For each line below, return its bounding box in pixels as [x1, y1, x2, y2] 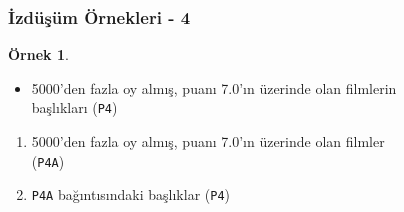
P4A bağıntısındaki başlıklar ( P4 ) [31, 184, 231, 205]
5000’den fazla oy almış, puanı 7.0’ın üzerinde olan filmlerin [31, 77, 397, 98]
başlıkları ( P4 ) [31, 97, 118, 118]
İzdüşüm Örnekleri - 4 [8, 4, 191, 29]
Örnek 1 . [8, 44, 69, 65]
